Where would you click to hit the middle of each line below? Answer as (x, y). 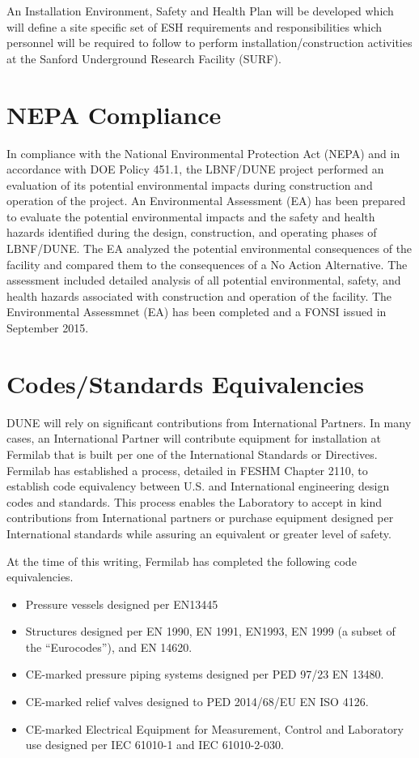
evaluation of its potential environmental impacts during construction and (190, 184)
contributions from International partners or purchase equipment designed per (200, 518)
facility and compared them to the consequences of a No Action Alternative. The (207, 264)
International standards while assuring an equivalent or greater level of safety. (199, 533)
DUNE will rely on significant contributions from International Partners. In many (209, 422)
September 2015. (48, 328)
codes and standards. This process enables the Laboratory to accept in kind (195, 501)
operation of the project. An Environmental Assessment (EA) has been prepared (206, 201)
